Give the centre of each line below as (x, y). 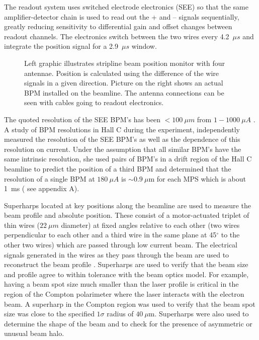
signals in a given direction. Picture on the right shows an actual (124, 83)
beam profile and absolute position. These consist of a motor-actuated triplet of (127, 215)
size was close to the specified (49, 314)
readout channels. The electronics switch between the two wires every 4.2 (117, 36)
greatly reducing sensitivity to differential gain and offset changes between (118, 26)
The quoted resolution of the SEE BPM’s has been (82, 119)
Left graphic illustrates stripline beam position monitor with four (124, 63)
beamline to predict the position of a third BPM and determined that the (118, 168)
